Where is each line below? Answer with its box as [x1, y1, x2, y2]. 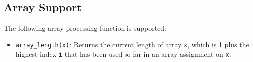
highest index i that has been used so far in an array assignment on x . [15, 49, 231, 59]
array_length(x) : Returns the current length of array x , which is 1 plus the [15, 39, 249, 49]
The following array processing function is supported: [4, 23, 167, 33]
